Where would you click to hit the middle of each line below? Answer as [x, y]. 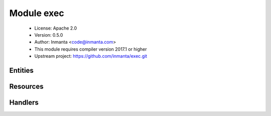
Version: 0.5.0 [49, 35]
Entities [21, 70]
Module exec [37, 13]
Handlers [24, 102]
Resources [26, 86]
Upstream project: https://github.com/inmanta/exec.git [91, 56]
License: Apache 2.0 [56, 28]
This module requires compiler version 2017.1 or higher [91, 49]
